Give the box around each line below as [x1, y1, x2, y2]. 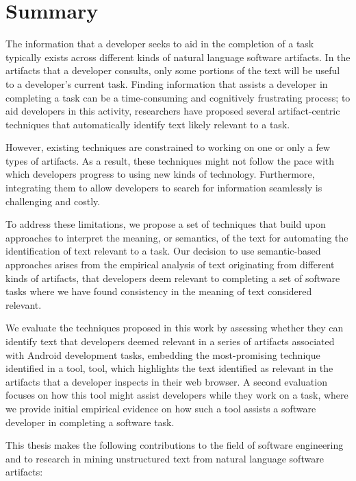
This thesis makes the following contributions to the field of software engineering [5, 438, 344, 452]
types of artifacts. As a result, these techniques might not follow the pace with [5, 153, 335, 167]
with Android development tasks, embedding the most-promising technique [5, 347, 320, 362]
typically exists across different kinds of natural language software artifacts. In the [5, 49, 351, 64]
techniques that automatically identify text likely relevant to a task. [5, 117, 290, 131]
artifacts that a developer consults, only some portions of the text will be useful [5, 63, 340, 78]
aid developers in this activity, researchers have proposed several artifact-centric [5, 104, 340, 118]
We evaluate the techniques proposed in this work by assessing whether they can [5, 320, 344, 335]
